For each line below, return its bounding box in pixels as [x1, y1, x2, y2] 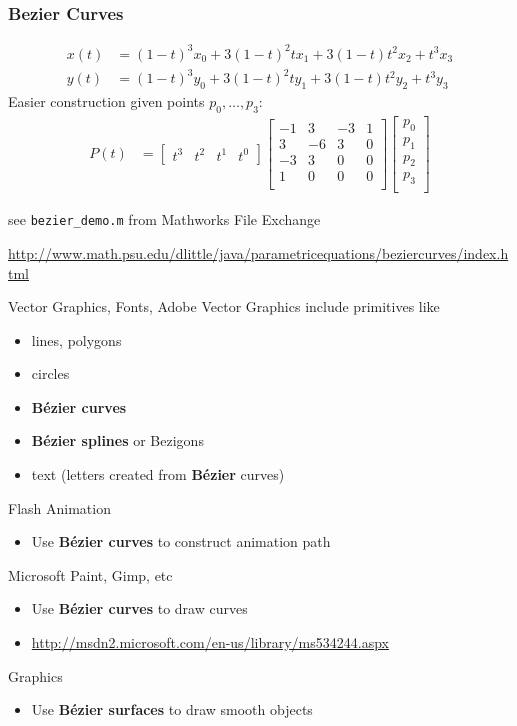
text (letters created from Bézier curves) [31, 464, 285, 485]
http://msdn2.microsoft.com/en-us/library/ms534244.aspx [31, 632, 389, 653]
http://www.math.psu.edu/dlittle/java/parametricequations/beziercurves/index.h [8, 242, 509, 263]
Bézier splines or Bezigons [31, 430, 204, 451]
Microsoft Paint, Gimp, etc [8, 564, 173, 585]
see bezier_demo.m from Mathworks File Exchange [8, 209, 321, 230]
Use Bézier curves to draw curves [31, 598, 248, 619]
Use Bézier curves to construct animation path [31, 531, 331, 552]
